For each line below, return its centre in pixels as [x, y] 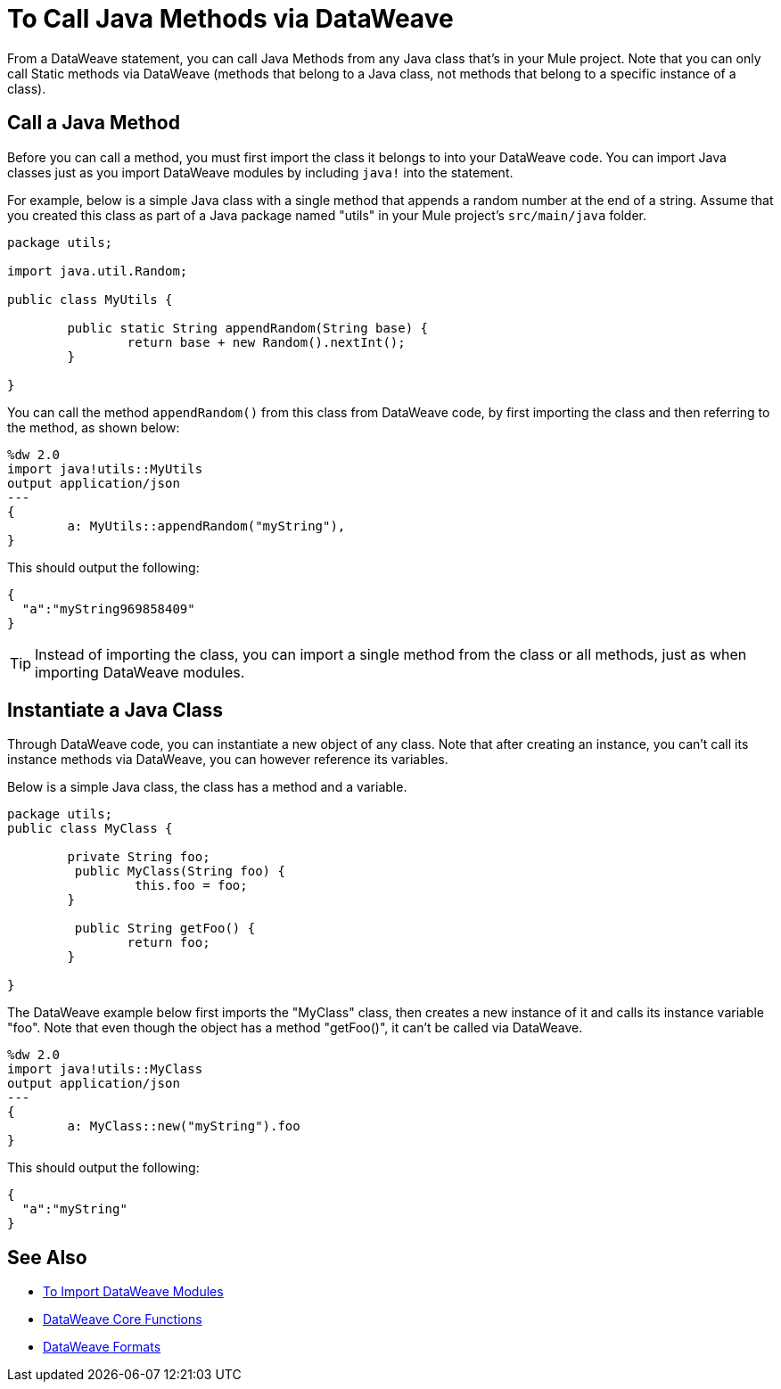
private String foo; [139, 857]
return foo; [169, 943]
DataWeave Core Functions [123, 1319]
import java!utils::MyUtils [105, 468]
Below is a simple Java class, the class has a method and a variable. [207, 787]
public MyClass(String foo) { [180, 871]
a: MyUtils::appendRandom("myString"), [206, 526]
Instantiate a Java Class [115, 711]
